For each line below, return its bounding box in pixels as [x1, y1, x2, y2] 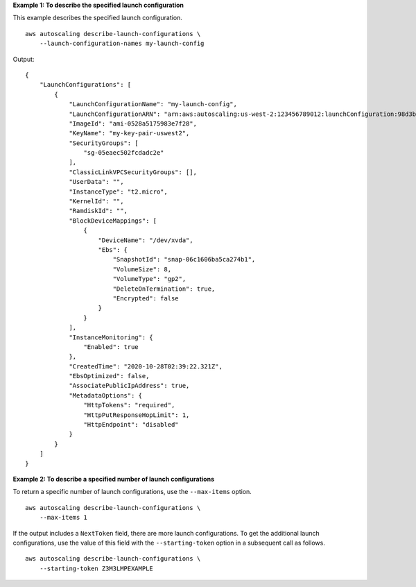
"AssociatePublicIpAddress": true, [69, 382, 190, 390]
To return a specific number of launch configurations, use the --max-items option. [12, 488, 252, 496]
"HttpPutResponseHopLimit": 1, [83, 411, 190, 419]
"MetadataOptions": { [69, 391, 142, 399]
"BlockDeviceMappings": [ [69, 216, 157, 225]
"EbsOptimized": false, [69, 372, 150, 380]
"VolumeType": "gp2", [112, 275, 187, 283]
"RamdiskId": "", [69, 207, 128, 215]
